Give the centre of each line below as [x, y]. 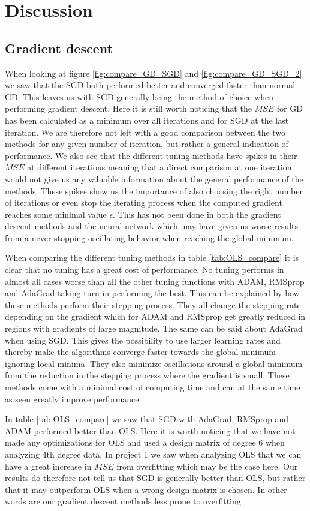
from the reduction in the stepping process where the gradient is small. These [147, 375]
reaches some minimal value [56, 214]
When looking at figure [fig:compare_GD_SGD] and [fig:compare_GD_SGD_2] [154, 73]
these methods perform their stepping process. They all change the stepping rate [153, 304]
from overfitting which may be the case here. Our [207, 466]
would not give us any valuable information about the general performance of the [154, 178]
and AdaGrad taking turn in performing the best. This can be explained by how [152, 293]
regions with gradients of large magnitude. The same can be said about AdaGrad [154, 328]
